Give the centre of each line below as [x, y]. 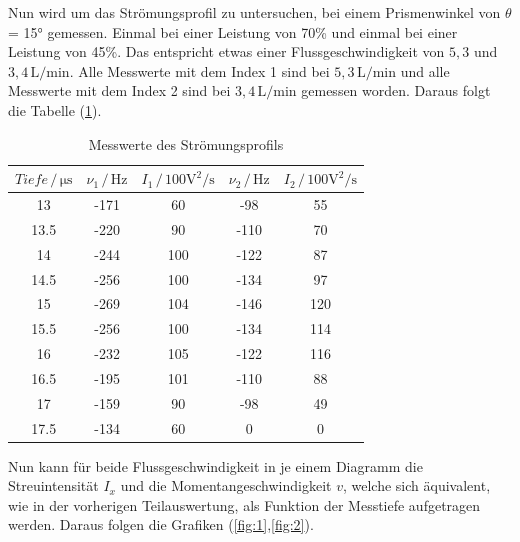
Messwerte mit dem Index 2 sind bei [119, 90]
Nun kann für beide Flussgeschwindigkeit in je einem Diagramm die [215, 465]
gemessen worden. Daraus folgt [396, 90]
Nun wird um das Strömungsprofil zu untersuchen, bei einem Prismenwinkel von [254, 12]
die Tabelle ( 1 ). [55, 109]
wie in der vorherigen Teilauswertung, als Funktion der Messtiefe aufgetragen [244, 504]
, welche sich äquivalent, [416, 485]
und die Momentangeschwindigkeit [226, 485]
